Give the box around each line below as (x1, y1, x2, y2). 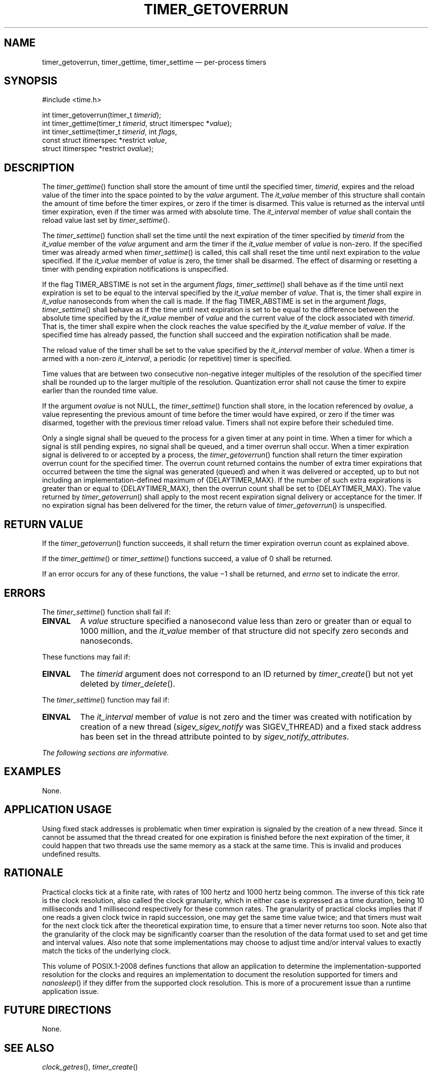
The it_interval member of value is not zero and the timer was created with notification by (80, 711, 412, 722)
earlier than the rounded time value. (42, 386, 158, 395)
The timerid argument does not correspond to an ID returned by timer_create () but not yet (80, 668, 413, 679)
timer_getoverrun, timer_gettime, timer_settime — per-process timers (42, 57, 266, 66)
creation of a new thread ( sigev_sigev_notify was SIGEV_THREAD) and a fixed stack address (80, 721, 421, 732)
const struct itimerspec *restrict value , (42, 136, 167, 145)
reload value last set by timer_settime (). (42, 216, 170, 225)
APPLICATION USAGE (4, 803, 112, 816)
